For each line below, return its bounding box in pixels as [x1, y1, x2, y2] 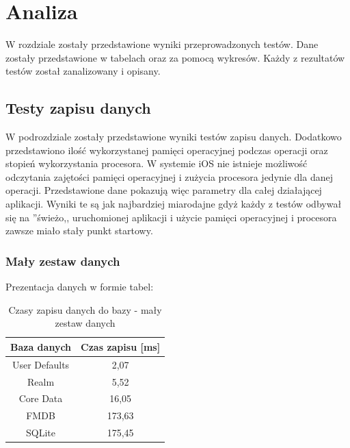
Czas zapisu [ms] [81, 339, 161, 353]
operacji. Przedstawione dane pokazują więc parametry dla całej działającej [5, 183, 322, 197]
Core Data [18, 391, 63, 406]
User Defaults [12, 357, 70, 371]
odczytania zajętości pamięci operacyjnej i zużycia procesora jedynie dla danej [5, 169, 333, 184]
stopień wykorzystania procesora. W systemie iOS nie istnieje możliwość [5, 156, 308, 171]
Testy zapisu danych [5, 97, 151, 119]
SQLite [26, 425, 56, 440]
